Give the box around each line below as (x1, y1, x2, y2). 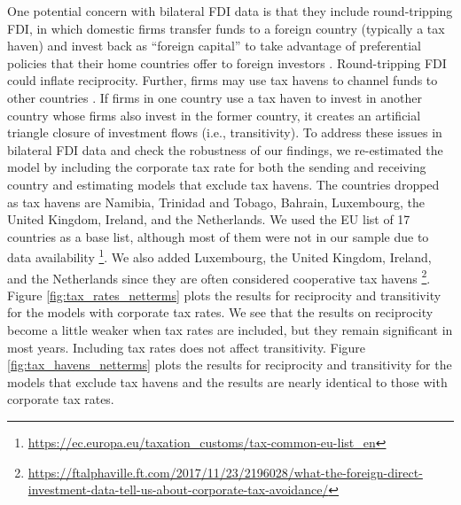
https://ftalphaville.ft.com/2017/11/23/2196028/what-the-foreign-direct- (27, 462, 423, 481)
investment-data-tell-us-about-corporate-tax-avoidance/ (27, 480, 329, 499)
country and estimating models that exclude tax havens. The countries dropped (7, 175, 440, 193)
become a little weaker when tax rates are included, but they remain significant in (7, 321, 453, 338)
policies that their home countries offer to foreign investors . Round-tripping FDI (7, 53, 447, 72)
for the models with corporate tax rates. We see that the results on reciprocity (7, 303, 434, 322)
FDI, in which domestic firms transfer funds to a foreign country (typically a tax (7, 19, 445, 37)
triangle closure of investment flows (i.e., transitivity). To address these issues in (7, 123, 442, 142)
